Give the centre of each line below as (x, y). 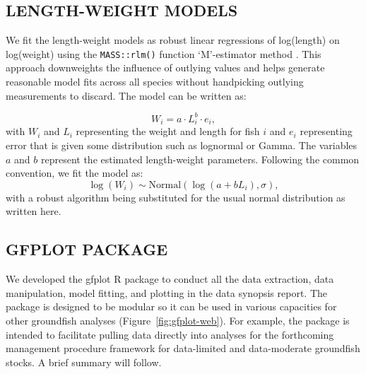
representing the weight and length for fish (168, 131)
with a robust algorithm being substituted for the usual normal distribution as (176, 197)
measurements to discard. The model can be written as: (126, 95)
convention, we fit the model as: (75, 173)
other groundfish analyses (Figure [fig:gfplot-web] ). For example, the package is (178, 321)
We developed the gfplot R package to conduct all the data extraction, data (170, 279)
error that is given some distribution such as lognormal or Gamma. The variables (182, 145)
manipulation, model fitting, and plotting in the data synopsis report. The (166, 292)
